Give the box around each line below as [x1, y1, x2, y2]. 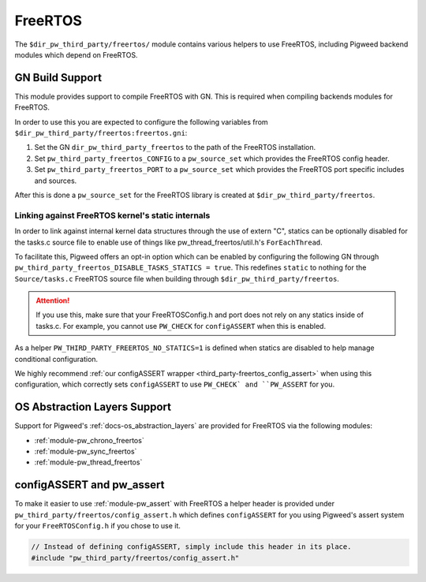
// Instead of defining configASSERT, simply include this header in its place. [31, 543, 352, 551]
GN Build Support [14, 71, 103, 84]
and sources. [34, 176, 77, 185]
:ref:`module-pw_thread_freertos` [34, 457, 143, 467]
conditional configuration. [14, 354, 99, 364]
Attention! [35, 296, 70, 305]
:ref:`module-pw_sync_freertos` [34, 446, 137, 457]
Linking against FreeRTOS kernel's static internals [14, 210, 211, 221]
